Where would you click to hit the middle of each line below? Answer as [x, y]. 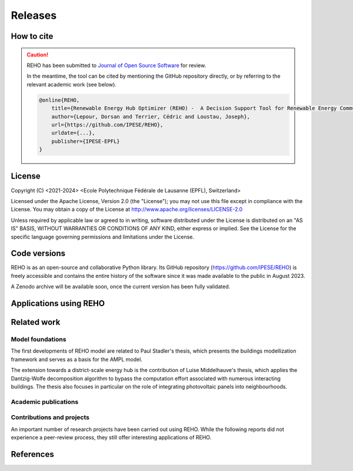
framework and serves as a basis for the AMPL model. [76, 359]
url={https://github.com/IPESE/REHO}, [107, 125]
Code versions [38, 253]
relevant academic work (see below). [72, 84]
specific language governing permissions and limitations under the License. [102, 237]
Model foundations [39, 339]
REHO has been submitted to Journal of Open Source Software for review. [116, 65]
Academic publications [45, 402]
